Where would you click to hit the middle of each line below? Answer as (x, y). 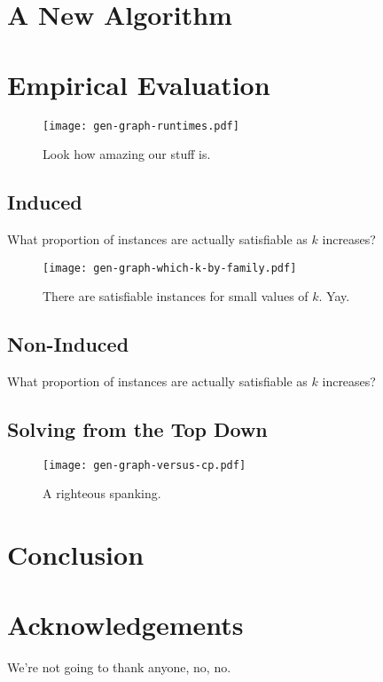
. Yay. (334, 296)
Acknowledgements (125, 624)
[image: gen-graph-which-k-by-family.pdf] (170, 268)
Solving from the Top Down (137, 428)
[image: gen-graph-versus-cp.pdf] (145, 465)
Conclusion (76, 555)
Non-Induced (68, 344)
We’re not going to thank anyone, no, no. (119, 666)
